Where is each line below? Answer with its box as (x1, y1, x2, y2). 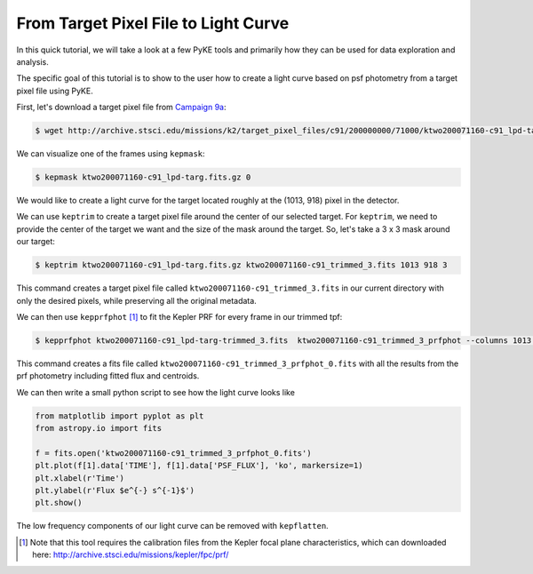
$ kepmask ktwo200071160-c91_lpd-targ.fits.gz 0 (35, 172, 251, 182)
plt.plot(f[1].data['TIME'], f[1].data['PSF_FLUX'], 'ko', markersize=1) (35, 460, 363, 471)
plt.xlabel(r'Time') (35, 473, 124, 483)
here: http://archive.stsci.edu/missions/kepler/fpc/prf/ (32, 549, 229, 560)
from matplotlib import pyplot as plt (35, 411, 204, 421)
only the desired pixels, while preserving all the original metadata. (16, 295, 257, 306)
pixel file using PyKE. (16, 85, 93, 96)
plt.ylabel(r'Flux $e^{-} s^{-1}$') (35, 485, 195, 496)
